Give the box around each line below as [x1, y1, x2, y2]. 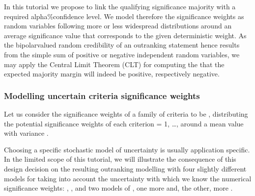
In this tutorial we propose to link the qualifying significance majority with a [4, 1, 236, 11]
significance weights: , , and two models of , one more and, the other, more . [4, 183, 233, 193]
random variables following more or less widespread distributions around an [4, 21, 232, 31]
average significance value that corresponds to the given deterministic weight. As [4, 30, 247, 40]
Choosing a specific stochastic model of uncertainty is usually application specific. [4, 144, 250, 154]
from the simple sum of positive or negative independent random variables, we [4, 49, 240, 59]
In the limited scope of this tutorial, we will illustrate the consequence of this [4, 154, 236, 164]
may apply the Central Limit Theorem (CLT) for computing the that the [4, 59, 225, 69]
